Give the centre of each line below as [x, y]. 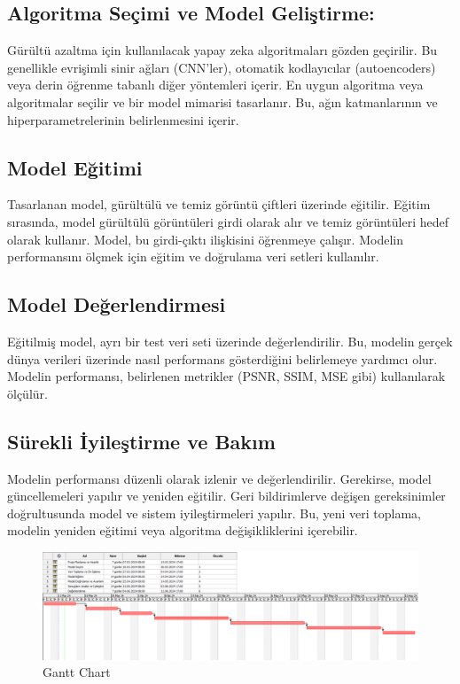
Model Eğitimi [75, 167]
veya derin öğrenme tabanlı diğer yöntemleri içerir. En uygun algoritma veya [215, 85]
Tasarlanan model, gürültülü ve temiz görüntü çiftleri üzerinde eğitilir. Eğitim [219, 204]
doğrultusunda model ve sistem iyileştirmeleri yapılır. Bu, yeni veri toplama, [214, 513]
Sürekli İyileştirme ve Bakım [141, 441]
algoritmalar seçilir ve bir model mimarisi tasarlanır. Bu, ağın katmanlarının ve [222, 101]
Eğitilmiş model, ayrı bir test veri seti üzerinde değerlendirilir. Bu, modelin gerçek [230, 341]
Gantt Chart [77, 672]
